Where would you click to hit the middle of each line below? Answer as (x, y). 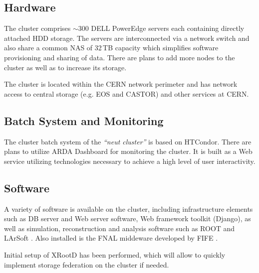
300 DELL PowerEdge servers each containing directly (161, 28)
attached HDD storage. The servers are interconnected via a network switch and (127, 38)
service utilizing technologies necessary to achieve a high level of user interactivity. (130, 161)
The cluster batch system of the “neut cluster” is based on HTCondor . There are (128, 141)
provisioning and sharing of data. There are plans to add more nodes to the (120, 57)
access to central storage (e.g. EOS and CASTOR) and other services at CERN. (127, 93)
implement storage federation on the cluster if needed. (87, 264)
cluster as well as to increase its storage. (65, 67)
